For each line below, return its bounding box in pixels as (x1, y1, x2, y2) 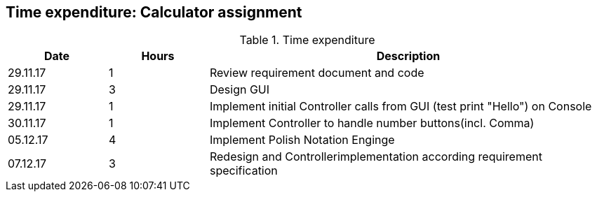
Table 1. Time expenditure (239, 33, 375, 48)
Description (376, 49, 441, 64)
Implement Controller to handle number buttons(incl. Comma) (209, 116, 535, 131)
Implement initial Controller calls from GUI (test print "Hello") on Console (209, 99, 592, 114)
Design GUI (209, 82, 270, 97)
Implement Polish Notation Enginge (209, 133, 395, 147)
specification (209, 163, 278, 178)
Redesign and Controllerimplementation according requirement (209, 149, 542, 164)
